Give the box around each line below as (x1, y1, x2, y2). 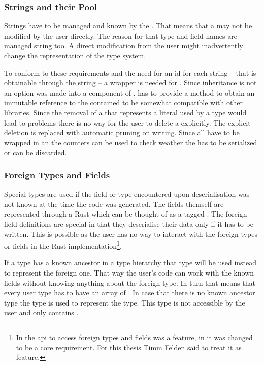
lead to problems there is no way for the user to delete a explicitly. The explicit (4, 117, 251, 128)
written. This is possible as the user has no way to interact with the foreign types (4, 228, 257, 239)
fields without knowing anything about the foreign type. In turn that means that (4, 277, 255, 288)
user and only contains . (4, 307, 79, 318)
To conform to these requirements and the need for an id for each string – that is (4, 67, 256, 78)
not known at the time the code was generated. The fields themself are (4, 198, 224, 209)
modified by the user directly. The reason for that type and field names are (4, 30, 237, 41)
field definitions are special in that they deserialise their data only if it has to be (4, 218, 253, 229)
